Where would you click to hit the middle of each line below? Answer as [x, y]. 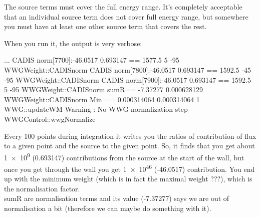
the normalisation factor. [42, 188]
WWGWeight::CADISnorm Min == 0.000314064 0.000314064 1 [102, 99]
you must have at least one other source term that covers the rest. [105, 26]
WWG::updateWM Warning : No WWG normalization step [96, 109]
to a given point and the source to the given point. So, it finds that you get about [129, 146]
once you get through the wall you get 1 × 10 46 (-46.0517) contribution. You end [129, 168]
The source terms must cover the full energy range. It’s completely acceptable [123, 7]
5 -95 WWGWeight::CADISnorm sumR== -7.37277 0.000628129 [103, 89]
